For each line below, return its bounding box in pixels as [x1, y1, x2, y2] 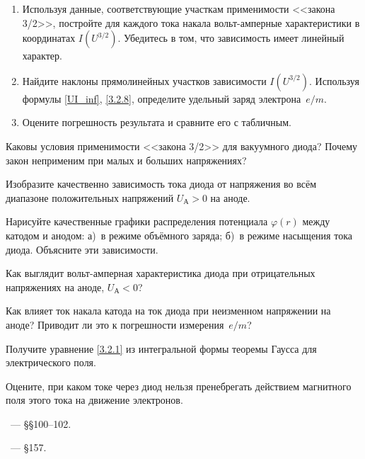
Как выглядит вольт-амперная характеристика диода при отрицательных [6, 266, 315, 280]
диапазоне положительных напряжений [6, 190, 174, 205]
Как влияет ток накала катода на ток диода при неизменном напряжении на [6, 303, 331, 318]
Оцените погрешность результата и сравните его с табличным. [22, 115, 291, 130]
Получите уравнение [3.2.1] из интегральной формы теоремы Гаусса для [6, 341, 317, 356]
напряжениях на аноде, [6, 279, 105, 294]
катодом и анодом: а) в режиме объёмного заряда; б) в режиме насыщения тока [6, 227, 352, 242]
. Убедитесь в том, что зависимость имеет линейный [117, 30, 344, 45]
